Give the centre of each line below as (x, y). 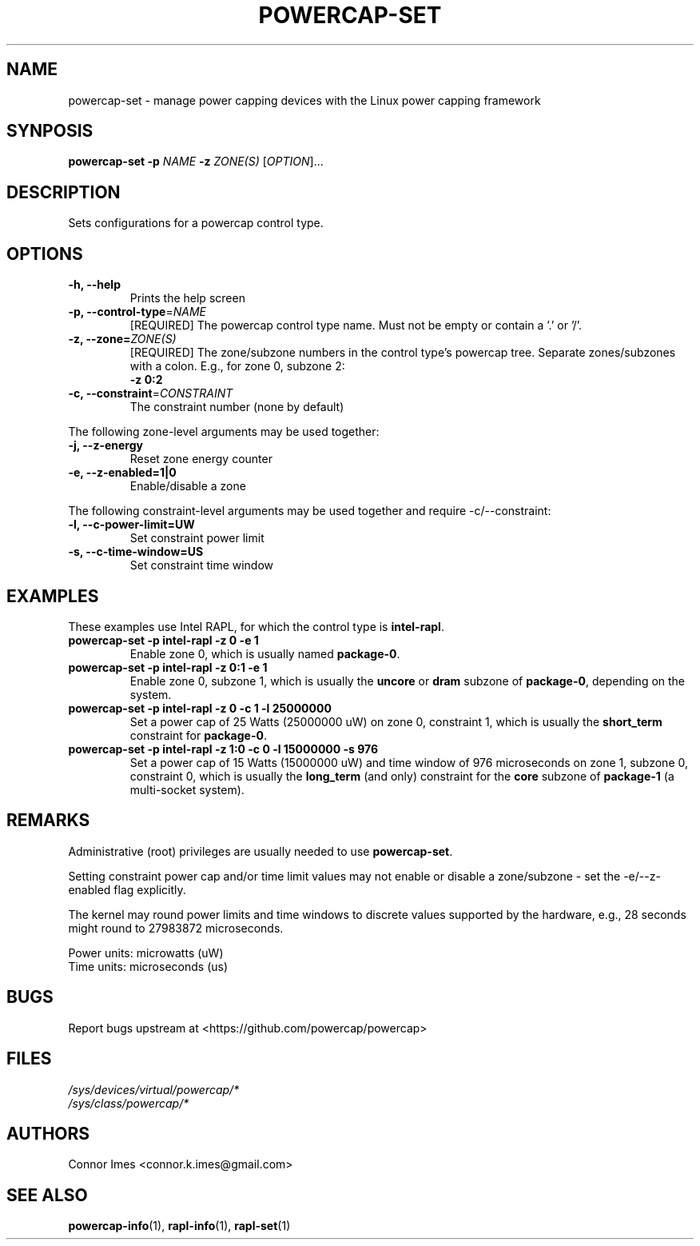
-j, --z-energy (105, 445)
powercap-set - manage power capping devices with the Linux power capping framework (304, 100)
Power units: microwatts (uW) (146, 952)
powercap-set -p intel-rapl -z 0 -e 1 (163, 640)
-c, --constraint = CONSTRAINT (151, 393)
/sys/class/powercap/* (129, 1103)
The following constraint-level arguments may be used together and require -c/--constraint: (310, 511)
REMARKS (48, 821)
